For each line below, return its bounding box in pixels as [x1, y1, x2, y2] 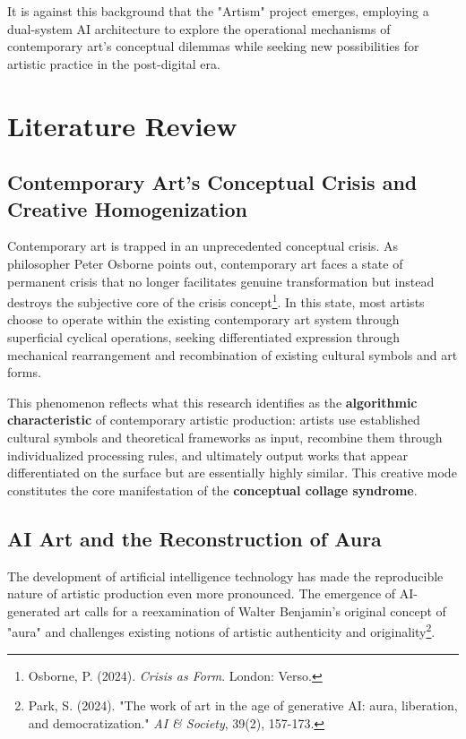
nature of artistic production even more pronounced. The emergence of [7, 584, 396, 603]
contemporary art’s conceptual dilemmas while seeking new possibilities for [7, 37, 419, 56]
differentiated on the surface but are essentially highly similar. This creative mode [7, 463, 457, 482]
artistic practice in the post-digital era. [7, 54, 220, 73]
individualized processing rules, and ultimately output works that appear [7, 445, 408, 464]
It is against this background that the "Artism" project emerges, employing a [7, 2, 429, 20]
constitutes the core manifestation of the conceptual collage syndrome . [7, 480, 418, 499]
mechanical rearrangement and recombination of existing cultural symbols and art [7, 345, 458, 364]
